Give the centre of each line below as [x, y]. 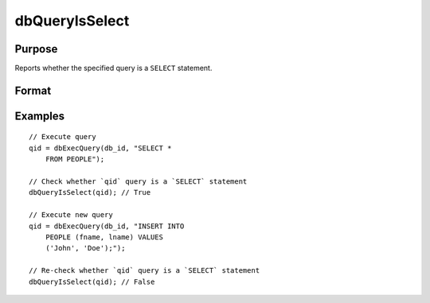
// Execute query [63, 137]
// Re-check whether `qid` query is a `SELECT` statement [145, 271]
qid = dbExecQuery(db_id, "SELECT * [100, 148]
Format [33, 90]
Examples [40, 116]
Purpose [36, 49]
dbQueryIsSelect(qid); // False [92, 282]
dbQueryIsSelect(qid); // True [90, 192]
